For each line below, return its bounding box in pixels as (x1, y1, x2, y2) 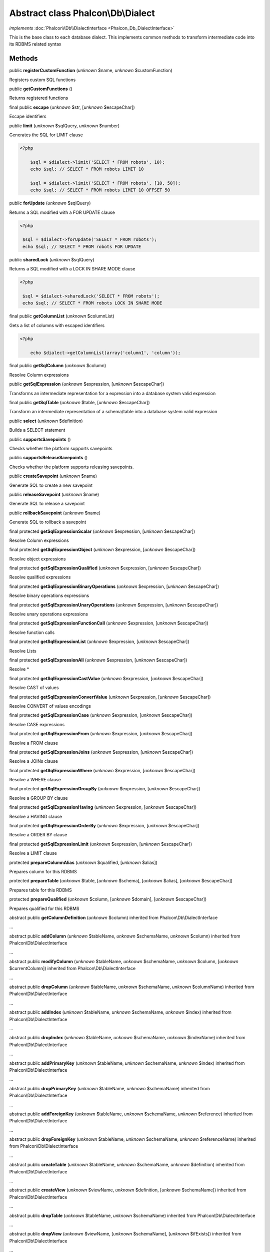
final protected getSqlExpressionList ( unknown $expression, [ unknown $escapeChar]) (9, 639, 189, 645)
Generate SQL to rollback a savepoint (9, 519, 86, 525)
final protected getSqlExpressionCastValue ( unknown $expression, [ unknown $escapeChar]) (9, 675, 203, 681)
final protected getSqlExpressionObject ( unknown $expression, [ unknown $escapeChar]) (9, 546, 196, 553)
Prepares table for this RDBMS (9, 887, 72, 893)
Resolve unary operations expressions (9, 611, 88, 617)
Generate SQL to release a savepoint (9, 501, 85, 507)
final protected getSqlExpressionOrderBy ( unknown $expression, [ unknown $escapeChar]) (9, 823, 199, 829)
